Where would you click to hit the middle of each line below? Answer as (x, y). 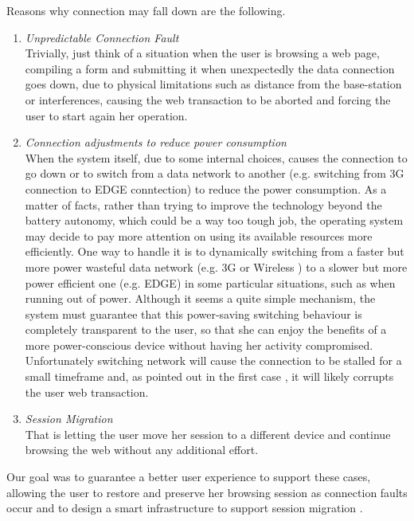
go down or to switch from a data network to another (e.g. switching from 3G (215, 173)
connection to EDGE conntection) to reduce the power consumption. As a (206, 188)
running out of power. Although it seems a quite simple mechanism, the (200, 298)
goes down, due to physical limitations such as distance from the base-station (213, 84)
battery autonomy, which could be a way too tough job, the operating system (214, 220)
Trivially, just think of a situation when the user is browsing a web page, (202, 53)
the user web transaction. (87, 392)
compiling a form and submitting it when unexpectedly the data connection (210, 68)
